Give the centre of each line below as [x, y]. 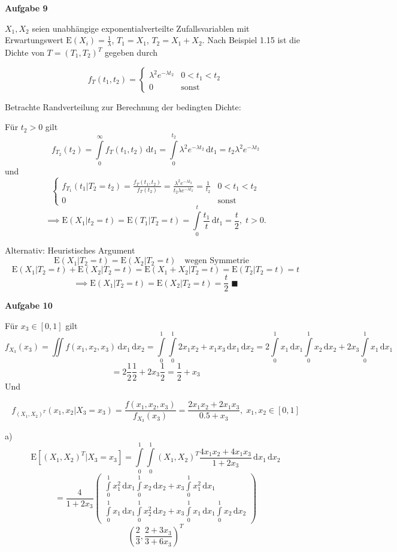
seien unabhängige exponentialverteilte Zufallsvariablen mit [141, 28]
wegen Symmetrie [217, 261]
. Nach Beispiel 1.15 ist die [251, 40]
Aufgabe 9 [26, 8]
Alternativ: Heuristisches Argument [70, 250]
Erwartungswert [34, 40]
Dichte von [25, 52]
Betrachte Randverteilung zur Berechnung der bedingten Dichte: [123, 106]
